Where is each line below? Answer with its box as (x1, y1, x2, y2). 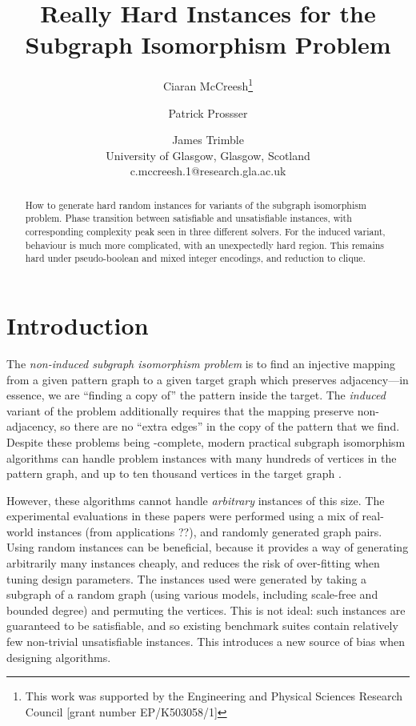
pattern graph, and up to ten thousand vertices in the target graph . (6, 465, 342, 482)
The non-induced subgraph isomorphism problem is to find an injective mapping (6, 355, 395, 371)
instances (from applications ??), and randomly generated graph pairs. (37, 523, 382, 539)
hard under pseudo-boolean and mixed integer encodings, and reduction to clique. (25, 251, 366, 265)
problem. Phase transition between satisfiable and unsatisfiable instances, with (25, 211, 352, 225)
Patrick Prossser (168, 104, 248, 121)
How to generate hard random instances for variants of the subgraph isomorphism (25, 198, 366, 211)
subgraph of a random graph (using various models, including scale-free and (6, 586, 378, 603)
